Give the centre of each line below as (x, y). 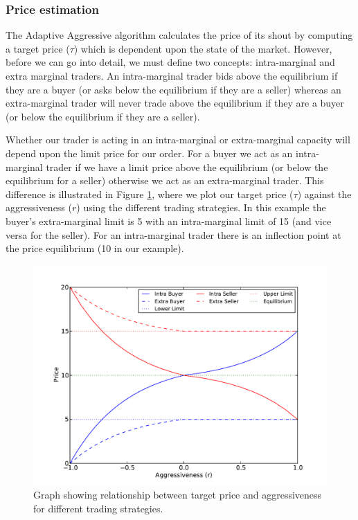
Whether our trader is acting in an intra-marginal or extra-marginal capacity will (178, 140)
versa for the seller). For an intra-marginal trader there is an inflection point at (173, 234)
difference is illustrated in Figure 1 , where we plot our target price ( (150, 194)
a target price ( (38, 48)
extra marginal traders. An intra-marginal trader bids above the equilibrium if (172, 75)
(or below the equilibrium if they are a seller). (103, 116)
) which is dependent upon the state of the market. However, (203, 48)
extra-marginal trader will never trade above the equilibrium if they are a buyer (175, 103)
